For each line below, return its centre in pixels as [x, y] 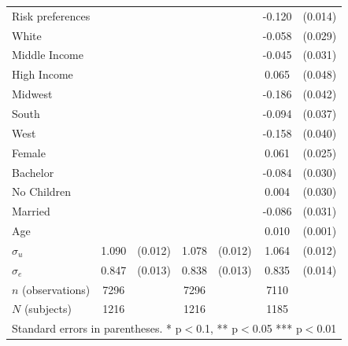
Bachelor [33, 172]
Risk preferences [51, 15]
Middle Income [48, 55]
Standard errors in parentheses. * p [97, 328]
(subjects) [48, 309]
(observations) [56, 289]
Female [29, 152]
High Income [43, 74]
